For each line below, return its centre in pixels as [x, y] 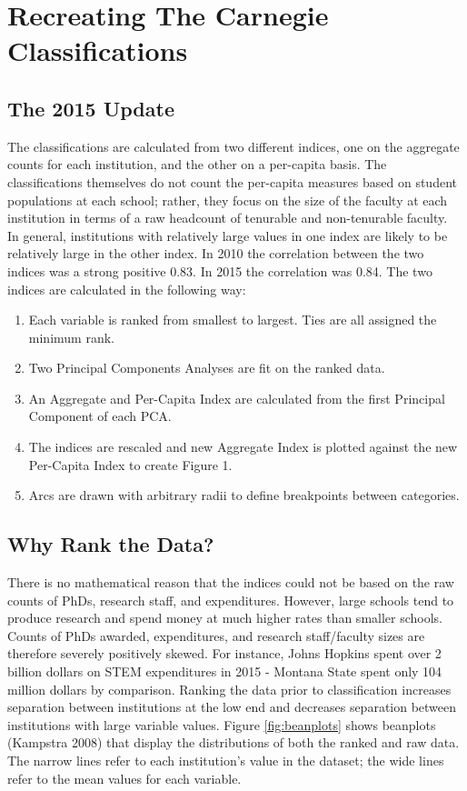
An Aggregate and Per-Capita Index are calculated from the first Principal [237, 398]
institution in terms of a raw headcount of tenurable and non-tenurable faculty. [228, 218]
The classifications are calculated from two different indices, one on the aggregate [233, 146]
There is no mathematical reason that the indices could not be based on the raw [231, 582]
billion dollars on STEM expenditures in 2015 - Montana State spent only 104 [225, 671]
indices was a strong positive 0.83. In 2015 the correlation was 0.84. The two [220, 270]
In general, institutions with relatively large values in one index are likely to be [228, 235]
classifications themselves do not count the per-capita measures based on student [232, 181]
